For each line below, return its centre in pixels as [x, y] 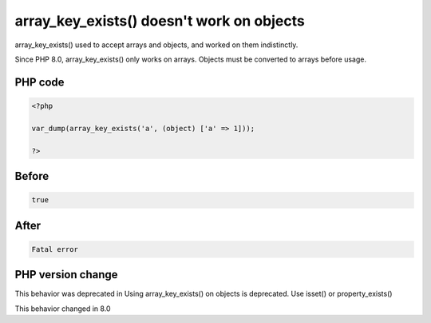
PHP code [40, 82]
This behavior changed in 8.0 [63, 309]
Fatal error [55, 249]
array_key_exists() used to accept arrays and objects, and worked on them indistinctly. [156, 45]
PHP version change [67, 275]
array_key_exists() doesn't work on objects [160, 21]
